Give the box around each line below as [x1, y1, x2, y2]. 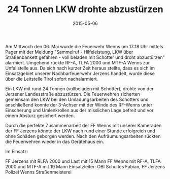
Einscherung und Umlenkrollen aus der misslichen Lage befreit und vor [5, 107, 154, 113]
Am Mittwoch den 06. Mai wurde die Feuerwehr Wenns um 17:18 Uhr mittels [5, 43, 163, 49]
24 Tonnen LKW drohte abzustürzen [7, 4, 163, 15]
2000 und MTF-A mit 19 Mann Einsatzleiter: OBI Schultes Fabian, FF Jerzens [5, 163, 165, 169]
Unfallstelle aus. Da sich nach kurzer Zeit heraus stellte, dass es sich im [5, 65, 155, 71]
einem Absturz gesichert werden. [5, 113, 75, 119]
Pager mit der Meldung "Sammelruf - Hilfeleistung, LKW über [5, 49, 133, 55]
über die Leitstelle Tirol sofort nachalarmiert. [5, 76, 98, 82]
